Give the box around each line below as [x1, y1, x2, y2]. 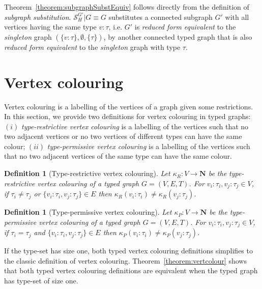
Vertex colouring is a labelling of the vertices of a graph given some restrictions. [4, 101, 253, 111]
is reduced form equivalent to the [134, 21, 236, 32]
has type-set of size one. [4, 275, 78, 285]
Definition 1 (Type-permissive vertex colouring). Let [4, 207, 172, 217]
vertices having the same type [4, 21, 97, 32]
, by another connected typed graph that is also [103, 31, 252, 42]
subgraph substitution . [4, 11, 71, 22]
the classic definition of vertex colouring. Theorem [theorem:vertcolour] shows [4, 255, 247, 266]
